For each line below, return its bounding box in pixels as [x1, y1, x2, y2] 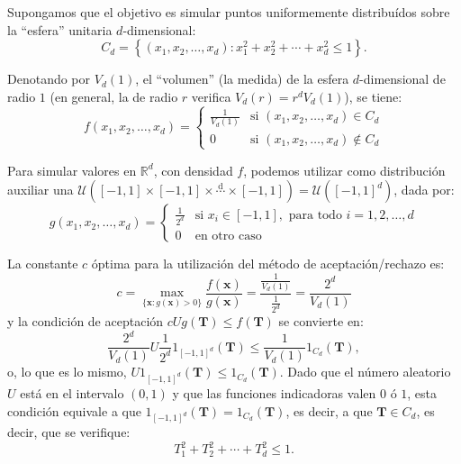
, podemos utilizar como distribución [243, 160, 446, 179]
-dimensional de [359, 69, 446, 88]
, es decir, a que [285, 401, 373, 420]
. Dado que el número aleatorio [279, 362, 451, 381]
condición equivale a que [7, 401, 141, 420]
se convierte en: [278, 312, 364, 331]
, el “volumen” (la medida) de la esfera [135, 69, 349, 88]
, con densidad [153, 160, 233, 179]
